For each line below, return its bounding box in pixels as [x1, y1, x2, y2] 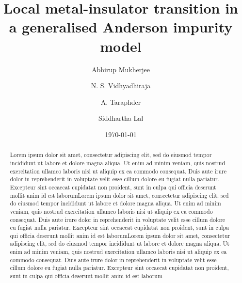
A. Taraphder [100, 96, 141, 107]
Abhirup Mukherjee [92, 64, 150, 74]
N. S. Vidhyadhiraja [91, 80, 151, 91]
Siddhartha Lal [98, 113, 144, 123]
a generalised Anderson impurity [9, 17, 233, 37]
